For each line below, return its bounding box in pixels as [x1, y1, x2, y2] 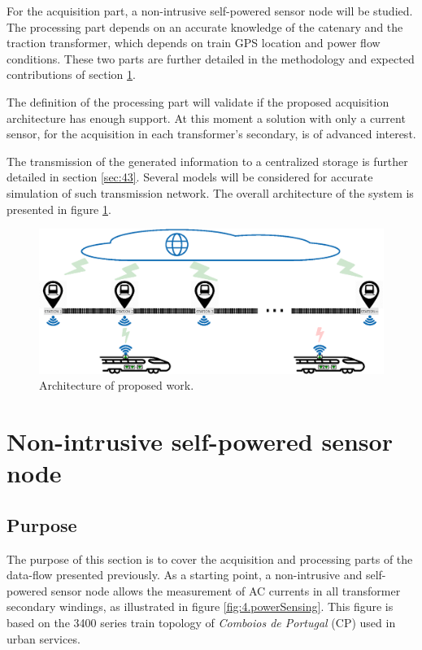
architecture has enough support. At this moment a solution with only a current [7, 109, 406, 126]
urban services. [7, 630, 80, 647]
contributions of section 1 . [7, 66, 136, 83]
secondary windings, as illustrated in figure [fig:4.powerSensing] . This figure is [7, 598, 394, 615]
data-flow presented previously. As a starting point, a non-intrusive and [7, 566, 363, 583]
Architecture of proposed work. [39, 377, 194, 394]
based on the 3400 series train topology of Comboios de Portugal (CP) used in [7, 613, 396, 630]
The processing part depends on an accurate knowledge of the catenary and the [7, 18, 403, 35]
